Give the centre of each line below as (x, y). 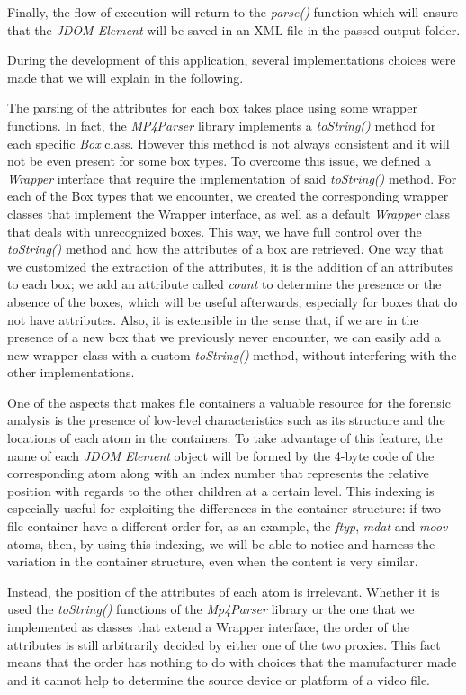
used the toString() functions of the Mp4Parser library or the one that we (211, 609)
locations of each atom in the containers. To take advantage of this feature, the (225, 438)
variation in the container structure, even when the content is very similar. (213, 561)
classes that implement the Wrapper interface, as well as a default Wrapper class (229, 213)
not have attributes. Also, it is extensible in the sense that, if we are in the (213, 319)
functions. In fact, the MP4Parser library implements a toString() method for (222, 125)
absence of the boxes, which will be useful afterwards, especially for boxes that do (233, 301)
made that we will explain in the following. (125, 77)
